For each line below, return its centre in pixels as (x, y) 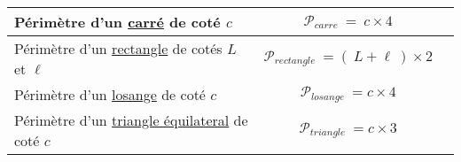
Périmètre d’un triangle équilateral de (131, 120)
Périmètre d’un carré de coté (117, 22)
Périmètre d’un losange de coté (110, 94)
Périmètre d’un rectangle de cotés (118, 48)
